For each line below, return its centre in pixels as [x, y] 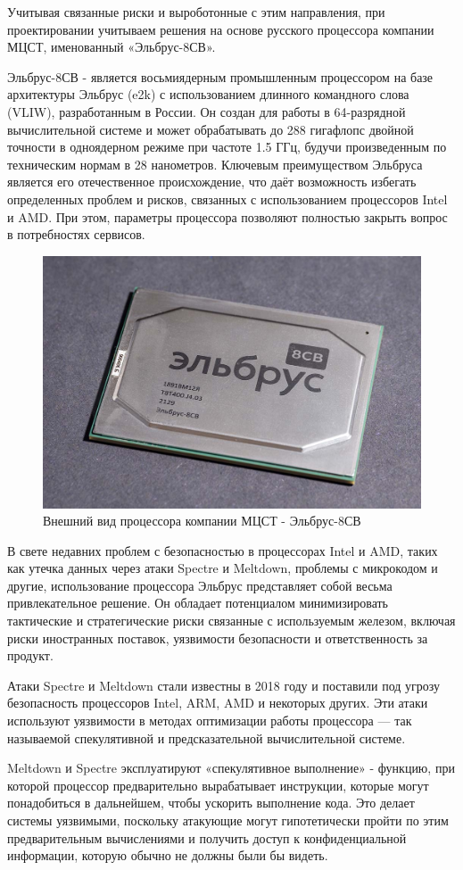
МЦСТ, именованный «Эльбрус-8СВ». [112, 47]
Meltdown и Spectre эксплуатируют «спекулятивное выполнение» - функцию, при [231, 768]
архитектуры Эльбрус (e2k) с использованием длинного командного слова [208, 94]
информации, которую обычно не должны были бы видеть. [168, 855]
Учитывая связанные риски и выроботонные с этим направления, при [196, 12]
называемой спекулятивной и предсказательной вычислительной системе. [207, 737]
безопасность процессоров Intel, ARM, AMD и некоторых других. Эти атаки [218, 703]
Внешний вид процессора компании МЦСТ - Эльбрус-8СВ [202, 521]
